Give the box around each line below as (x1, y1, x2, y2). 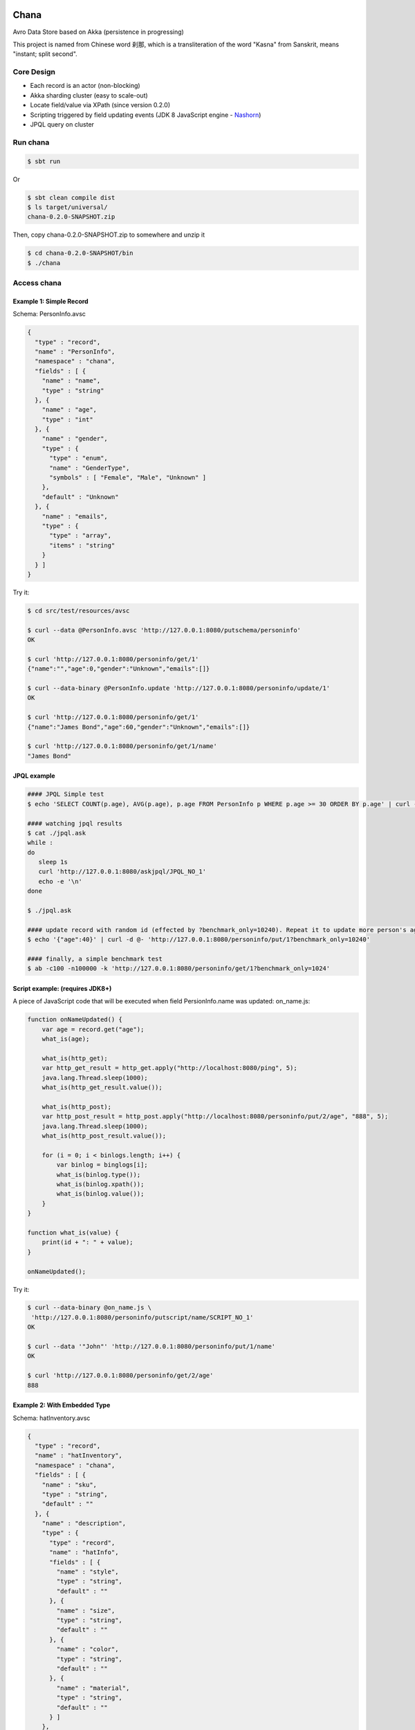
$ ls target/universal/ (27, 203, 109, 211)
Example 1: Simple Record (12, 297, 89, 305)
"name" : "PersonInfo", (35, 347, 116, 356)
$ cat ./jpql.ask (27, 829, 86, 837)
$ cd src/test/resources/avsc (27, 606, 130, 614)
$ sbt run (27, 157, 61, 165)
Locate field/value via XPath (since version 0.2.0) (30, 101, 171, 109)
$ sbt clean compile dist (27, 194, 116, 201)
